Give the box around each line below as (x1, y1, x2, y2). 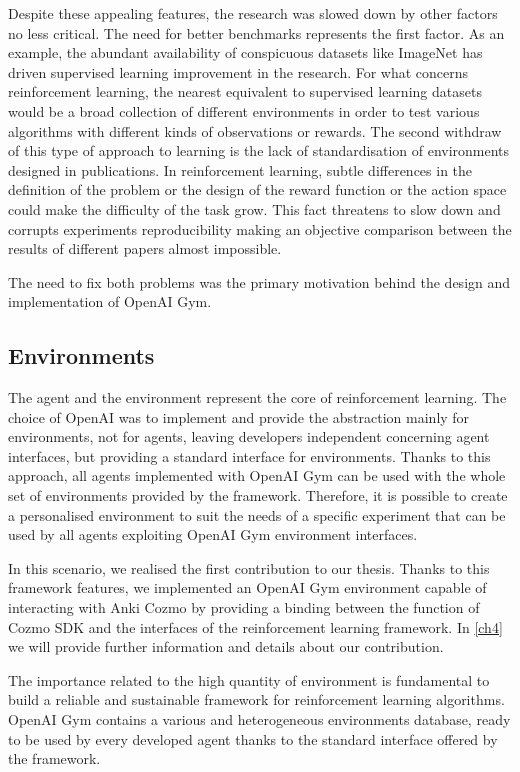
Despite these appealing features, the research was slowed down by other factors (8, 3, 498, 23)
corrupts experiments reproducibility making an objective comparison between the (8, 218, 512, 239)
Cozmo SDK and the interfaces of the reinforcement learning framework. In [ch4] (8, 616, 503, 637)
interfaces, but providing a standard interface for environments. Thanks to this (8, 445, 491, 466)
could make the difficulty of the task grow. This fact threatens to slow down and (8, 198, 501, 219)
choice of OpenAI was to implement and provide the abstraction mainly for (8, 406, 470, 427)
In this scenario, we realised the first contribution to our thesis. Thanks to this (8, 557, 490, 578)
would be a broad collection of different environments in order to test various (8, 100, 480, 121)
